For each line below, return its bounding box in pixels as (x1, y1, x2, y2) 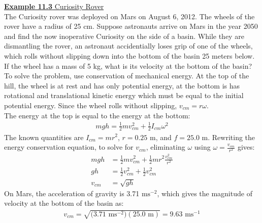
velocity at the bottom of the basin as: (4, 198, 124, 208)
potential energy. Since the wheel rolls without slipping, (4, 100, 177, 110)
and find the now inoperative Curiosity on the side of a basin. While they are (4, 30, 244, 41)
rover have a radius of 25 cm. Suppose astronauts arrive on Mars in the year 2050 (4, 21, 258, 31)
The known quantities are (4, 131, 84, 142)
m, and (150, 131, 172, 142)
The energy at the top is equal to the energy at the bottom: (4, 110, 190, 120)
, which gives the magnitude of (157, 188, 252, 198)
